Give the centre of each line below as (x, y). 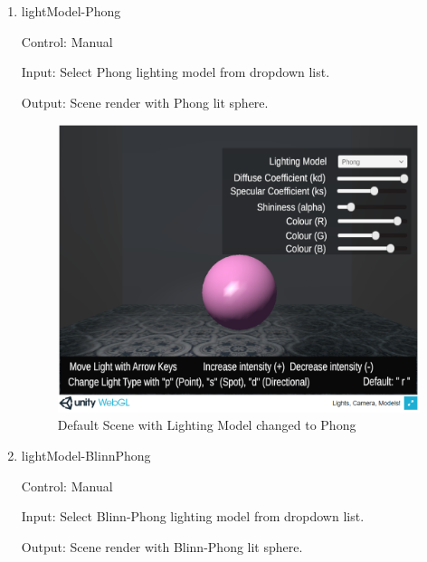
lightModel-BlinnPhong (86, 456)
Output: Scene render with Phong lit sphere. (145, 102)
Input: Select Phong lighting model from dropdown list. (176, 72)
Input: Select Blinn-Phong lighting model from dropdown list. (193, 516)
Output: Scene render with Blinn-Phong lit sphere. (162, 546)
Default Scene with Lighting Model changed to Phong (207, 425)
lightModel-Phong (71, 11)
